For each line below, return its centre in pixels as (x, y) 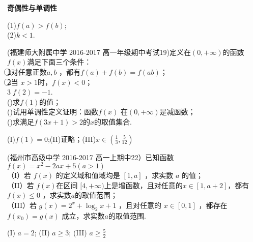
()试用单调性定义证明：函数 (53, 112)
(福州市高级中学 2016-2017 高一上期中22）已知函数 (91, 157)
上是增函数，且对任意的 (143, 185)
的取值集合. (113, 121)
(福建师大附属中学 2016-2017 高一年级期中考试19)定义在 (99, 52)
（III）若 (22, 205)
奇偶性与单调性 (32, 8)
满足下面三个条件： (59, 62)
